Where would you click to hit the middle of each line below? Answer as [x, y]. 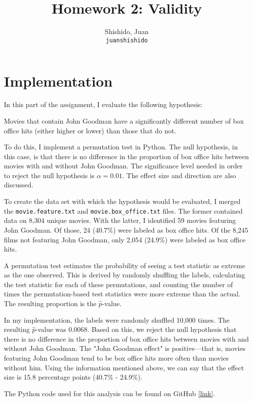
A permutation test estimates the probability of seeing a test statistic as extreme [125, 265]
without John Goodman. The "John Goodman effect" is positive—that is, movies [125, 348]
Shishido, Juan [127, 31]
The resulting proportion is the [50, 303]
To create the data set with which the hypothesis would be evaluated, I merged [122, 201]
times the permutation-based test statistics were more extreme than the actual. [122, 294]
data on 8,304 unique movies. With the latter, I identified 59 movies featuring [120, 220]
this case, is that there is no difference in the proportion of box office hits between [126, 156]
